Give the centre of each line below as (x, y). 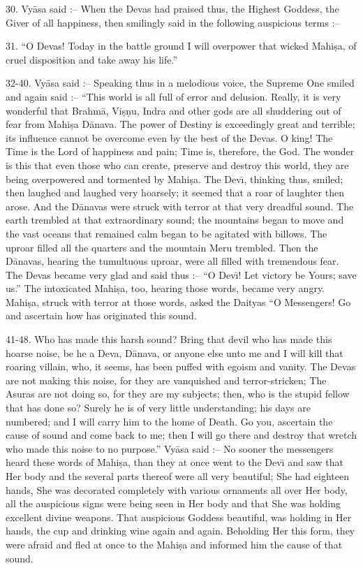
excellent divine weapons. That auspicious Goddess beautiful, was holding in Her (179, 517)
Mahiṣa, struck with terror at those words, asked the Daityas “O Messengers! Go (178, 301)
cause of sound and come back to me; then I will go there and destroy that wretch (181, 435)
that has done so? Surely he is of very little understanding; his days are (158, 408)
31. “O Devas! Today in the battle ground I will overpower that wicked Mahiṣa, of (181, 46)
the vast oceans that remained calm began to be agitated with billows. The (166, 233)
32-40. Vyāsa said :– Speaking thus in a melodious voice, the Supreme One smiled (180, 83)
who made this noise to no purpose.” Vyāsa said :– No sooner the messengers (170, 448)
